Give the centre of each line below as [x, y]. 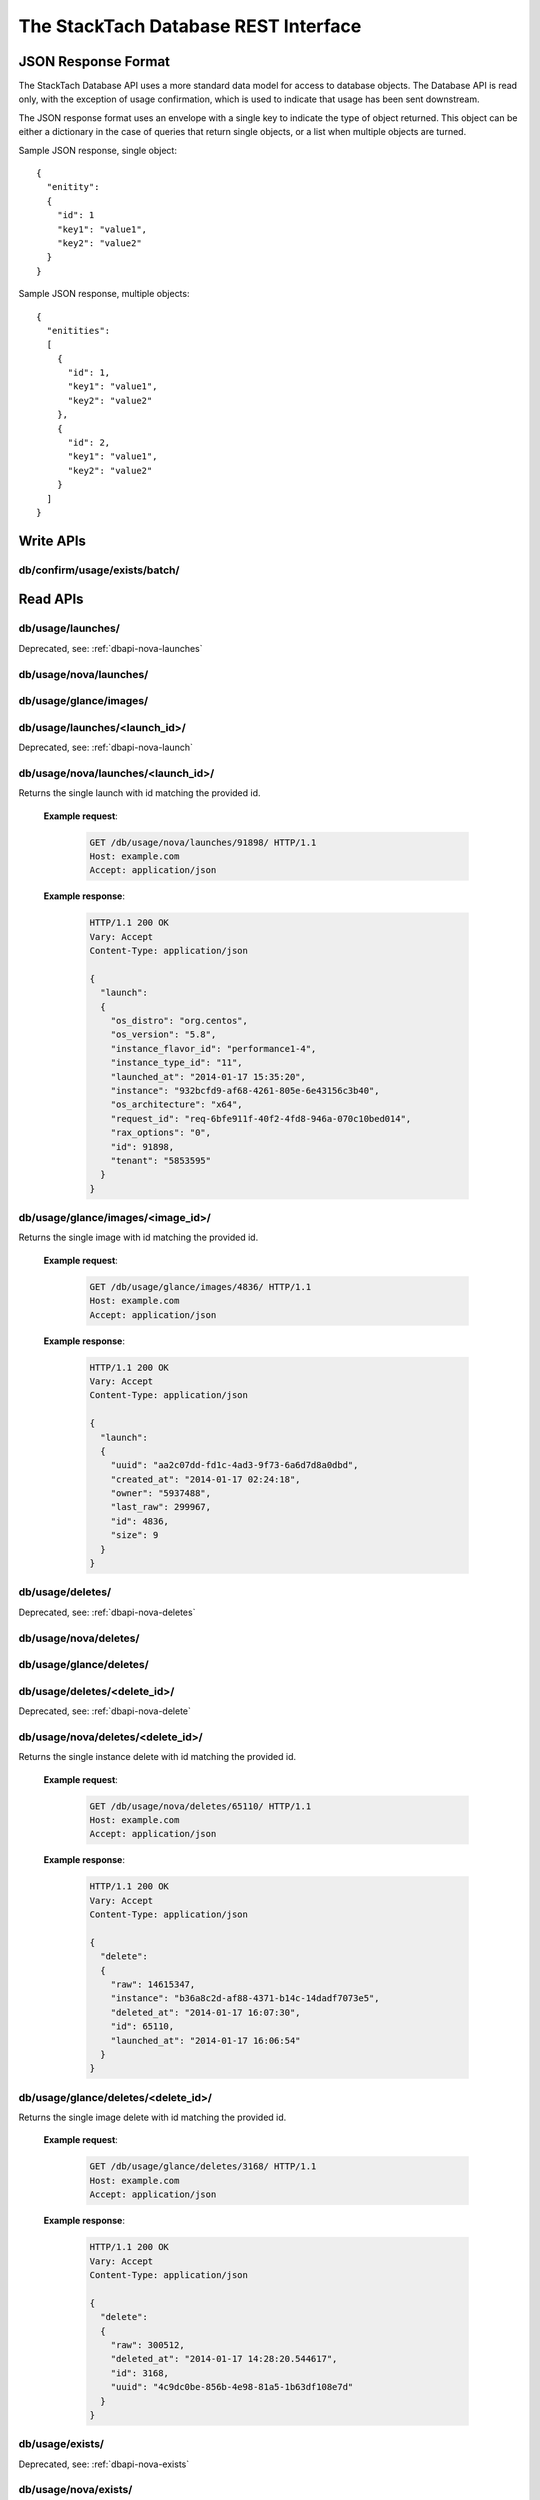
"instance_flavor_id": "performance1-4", [213, 1048]
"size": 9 [134, 1535]
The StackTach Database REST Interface [190, 26]
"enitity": [73, 187]
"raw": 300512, [147, 2344]
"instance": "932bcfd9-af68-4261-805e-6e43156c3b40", [245, 1090]
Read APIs [51, 599]
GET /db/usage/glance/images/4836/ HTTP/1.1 [200, 1286]
